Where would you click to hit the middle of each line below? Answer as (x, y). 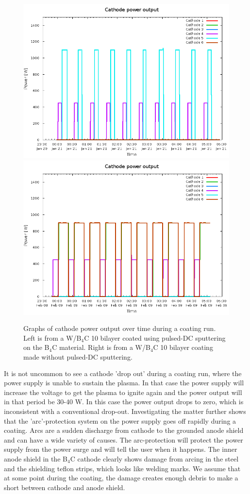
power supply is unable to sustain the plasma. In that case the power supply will (124, 383)
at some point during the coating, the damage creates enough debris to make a (121, 478)
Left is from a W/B (52, 338)
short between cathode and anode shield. (65, 487)
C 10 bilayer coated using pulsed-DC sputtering (155, 338)
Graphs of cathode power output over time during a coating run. (120, 328)
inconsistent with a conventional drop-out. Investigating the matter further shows (125, 411)
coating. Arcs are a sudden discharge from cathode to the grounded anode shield (124, 430)
